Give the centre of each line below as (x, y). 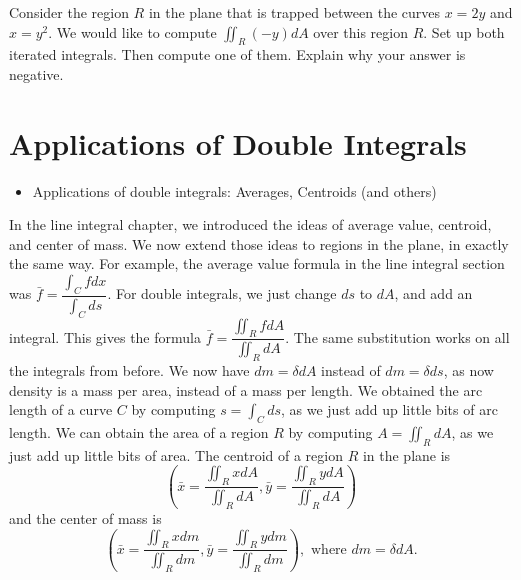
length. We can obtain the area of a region (139, 432)
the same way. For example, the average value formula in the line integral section (257, 263)
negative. (36, 73)
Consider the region (69, 12)
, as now (468, 370)
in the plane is (406, 454)
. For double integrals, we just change (222, 293)
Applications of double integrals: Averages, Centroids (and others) (234, 190)
